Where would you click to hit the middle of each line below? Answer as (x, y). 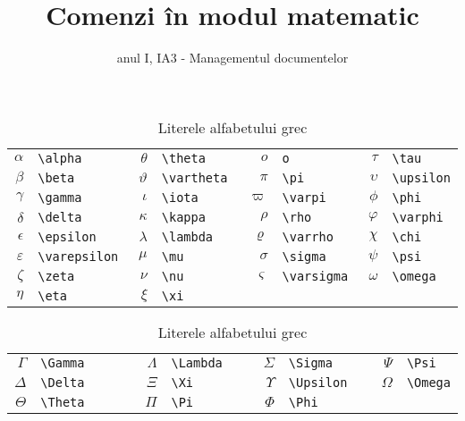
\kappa (183, 217)
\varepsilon (78, 256)
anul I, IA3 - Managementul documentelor (232, 58)
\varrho (308, 236)
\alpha (60, 158)
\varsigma (315, 276)
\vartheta (194, 177)
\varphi (418, 217)
